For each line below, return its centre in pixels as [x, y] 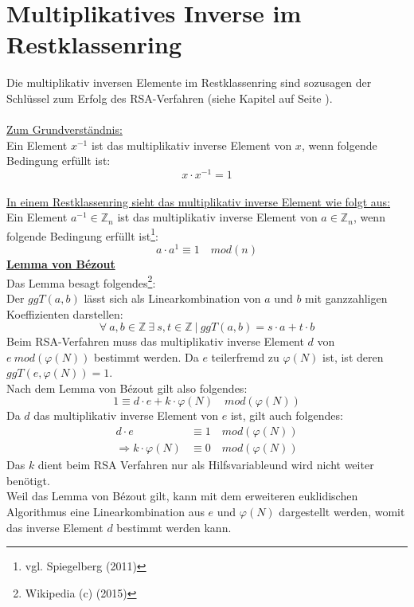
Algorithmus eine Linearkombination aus [105, 511]
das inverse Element [55, 527]
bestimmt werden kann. [174, 527]
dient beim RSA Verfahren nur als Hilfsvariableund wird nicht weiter [206, 465]
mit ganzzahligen [346, 298]
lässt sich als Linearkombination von [172, 298]
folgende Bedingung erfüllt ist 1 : [82, 234]
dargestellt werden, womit [342, 511]
